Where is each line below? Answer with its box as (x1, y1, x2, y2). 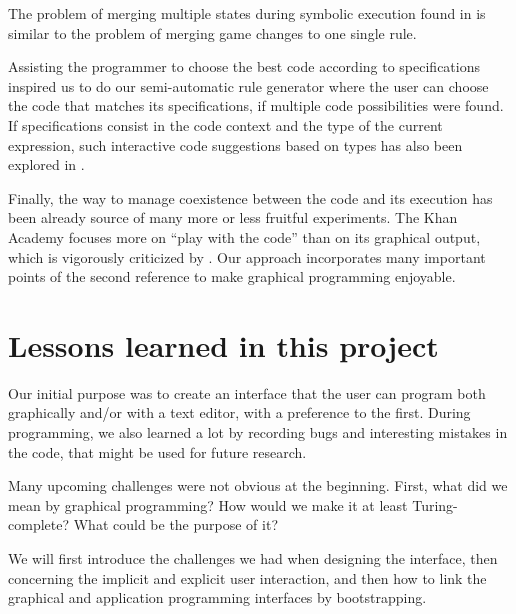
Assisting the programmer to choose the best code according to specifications (8, 56, 480, 77)
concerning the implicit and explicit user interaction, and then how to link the (8, 567, 487, 588)
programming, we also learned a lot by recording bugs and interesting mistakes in (8, 422, 508, 443)
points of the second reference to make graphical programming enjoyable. (8, 266, 456, 287)
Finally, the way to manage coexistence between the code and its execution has (8, 187, 493, 208)
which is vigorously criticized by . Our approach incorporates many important (8, 246, 486, 267)
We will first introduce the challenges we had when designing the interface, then (8, 548, 498, 568)
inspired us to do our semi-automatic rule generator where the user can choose (8, 75, 489, 96)
